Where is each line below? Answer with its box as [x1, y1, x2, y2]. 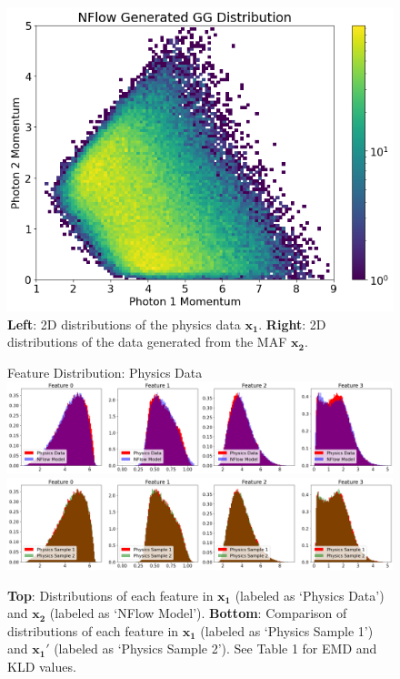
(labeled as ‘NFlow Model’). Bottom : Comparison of [49, 603, 347, 623]
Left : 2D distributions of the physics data [7, 314, 241, 333]
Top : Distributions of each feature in [7, 585, 214, 604]
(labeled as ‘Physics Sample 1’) [200, 621, 374, 640]
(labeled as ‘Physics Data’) [235, 585, 385, 604]
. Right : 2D [258, 314, 326, 333]
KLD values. [7, 656, 76, 675]
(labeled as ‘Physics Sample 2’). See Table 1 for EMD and [54, 639, 377, 658]
